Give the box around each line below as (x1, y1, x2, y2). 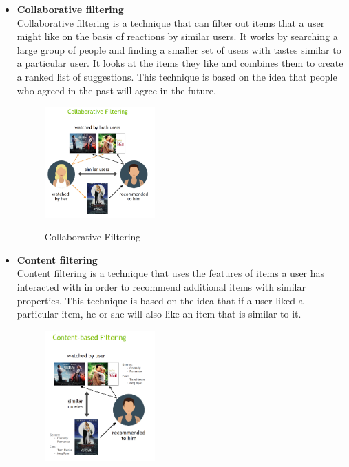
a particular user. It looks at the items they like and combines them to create (17, 56, 343, 70)
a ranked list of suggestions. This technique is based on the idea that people (17, 69, 337, 83)
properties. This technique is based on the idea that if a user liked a (17, 293, 304, 307)
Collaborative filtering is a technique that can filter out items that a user (17, 15, 325, 30)
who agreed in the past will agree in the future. (17, 83, 216, 97)
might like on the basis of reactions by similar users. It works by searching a (17, 29, 338, 43)
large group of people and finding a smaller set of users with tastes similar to (17, 42, 341, 56)
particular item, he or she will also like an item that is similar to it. (17, 307, 302, 321)
